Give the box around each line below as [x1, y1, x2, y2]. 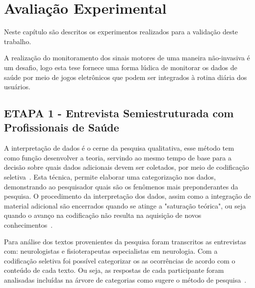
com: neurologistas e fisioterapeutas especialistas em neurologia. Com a [4, 246, 218, 256]
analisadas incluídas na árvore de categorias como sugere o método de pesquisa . [4, 275, 247, 285]
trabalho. [4, 36, 31, 46]
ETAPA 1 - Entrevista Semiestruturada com [4, 105, 234, 121]
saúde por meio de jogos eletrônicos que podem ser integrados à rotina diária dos [4, 72, 247, 82]
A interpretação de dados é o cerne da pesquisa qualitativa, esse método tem [4, 143, 234, 153]
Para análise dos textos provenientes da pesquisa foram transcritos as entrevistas [4, 236, 246, 246]
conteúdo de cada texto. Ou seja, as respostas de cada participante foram [4, 265, 224, 275]
